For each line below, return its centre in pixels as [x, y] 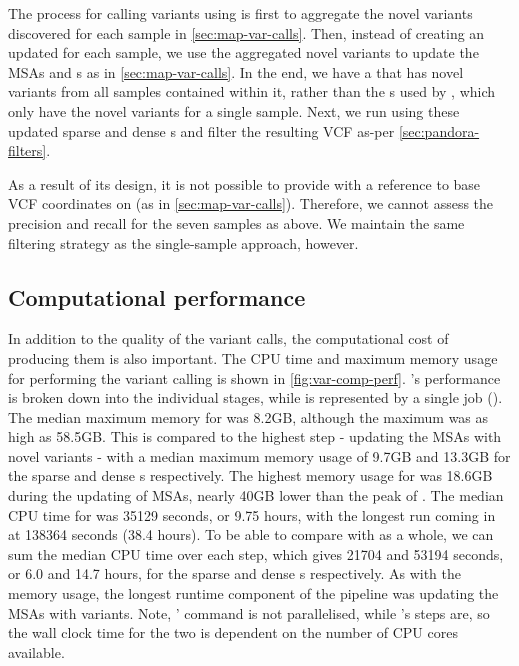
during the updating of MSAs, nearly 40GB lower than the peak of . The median [256, 495]
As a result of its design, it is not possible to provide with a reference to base [244, 183]
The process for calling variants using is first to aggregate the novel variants [240, 13]
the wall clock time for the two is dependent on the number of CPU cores [233, 632]
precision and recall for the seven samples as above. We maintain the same [236, 222]
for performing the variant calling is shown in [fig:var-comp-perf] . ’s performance [254, 377]
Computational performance [157, 296]
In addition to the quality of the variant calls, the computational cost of [228, 338]
